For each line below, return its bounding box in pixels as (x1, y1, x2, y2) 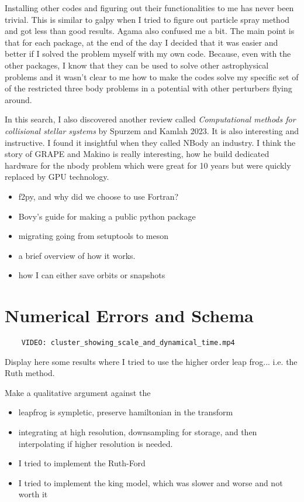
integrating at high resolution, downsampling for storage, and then (18, 426, 257, 438)
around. (5, 93, 32, 105)
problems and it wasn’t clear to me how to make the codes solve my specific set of (5, 70, 299, 83)
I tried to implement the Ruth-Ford (18, 457, 146, 469)
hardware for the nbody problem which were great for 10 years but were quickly (5, 159, 291, 171)
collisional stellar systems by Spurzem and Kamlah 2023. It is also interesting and (5, 124, 299, 136)
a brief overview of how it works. (18, 249, 136, 261)
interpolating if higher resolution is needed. (18, 437, 173, 449)
